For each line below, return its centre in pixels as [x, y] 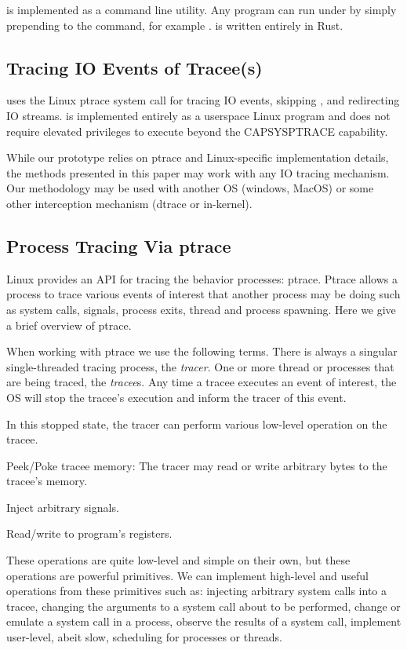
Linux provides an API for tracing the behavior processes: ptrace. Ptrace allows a [202, 278]
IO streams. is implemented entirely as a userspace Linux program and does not [198, 115]
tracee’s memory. [47, 481]
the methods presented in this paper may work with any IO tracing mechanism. [198, 172]
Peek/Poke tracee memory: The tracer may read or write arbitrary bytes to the [197, 465]
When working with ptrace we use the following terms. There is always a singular [202, 351]
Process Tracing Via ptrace [119, 245]
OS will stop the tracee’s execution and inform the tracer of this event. [176, 397]
